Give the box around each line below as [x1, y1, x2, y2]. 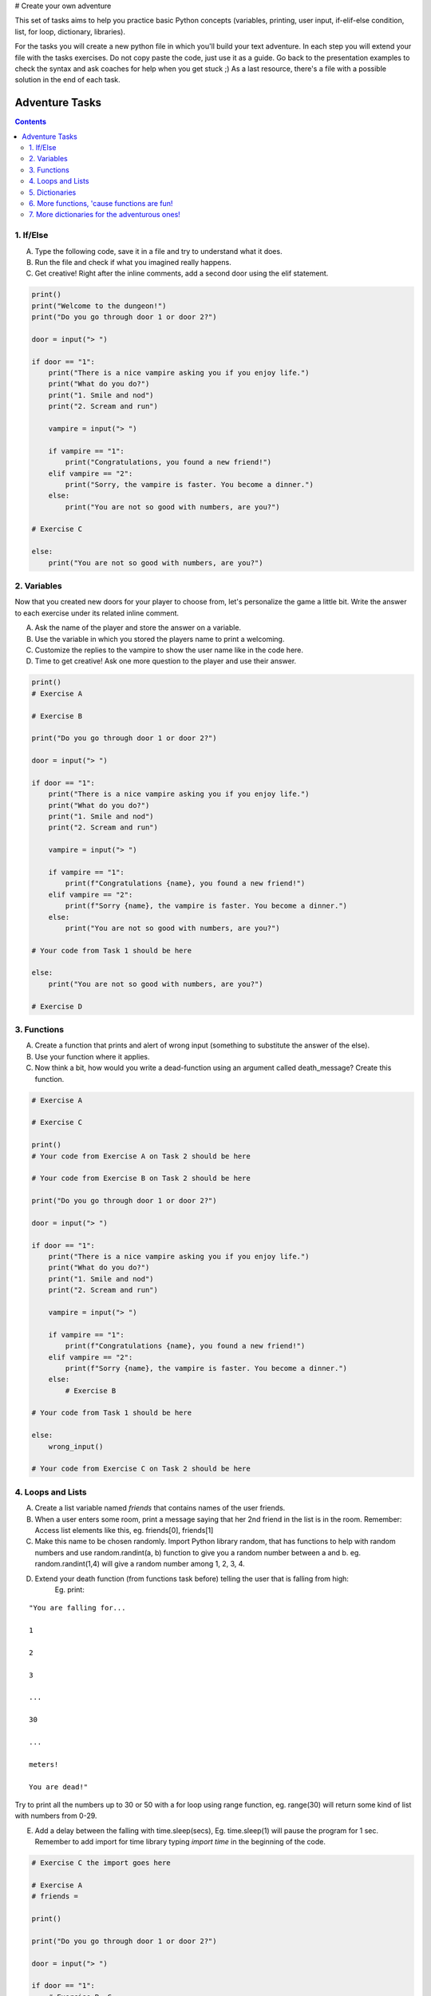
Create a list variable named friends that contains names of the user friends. [34, 1503, 286, 1513]
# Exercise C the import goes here [31, 1859, 171, 1867]
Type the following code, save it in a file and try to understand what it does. [34, 246, 283, 255]
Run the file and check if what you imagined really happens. [34, 257, 231, 267]
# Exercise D [31, 1002, 83, 1011]
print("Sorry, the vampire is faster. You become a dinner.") [65, 480, 314, 489]
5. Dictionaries [29, 188, 77, 197]
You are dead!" [29, 1782, 89, 1792]
